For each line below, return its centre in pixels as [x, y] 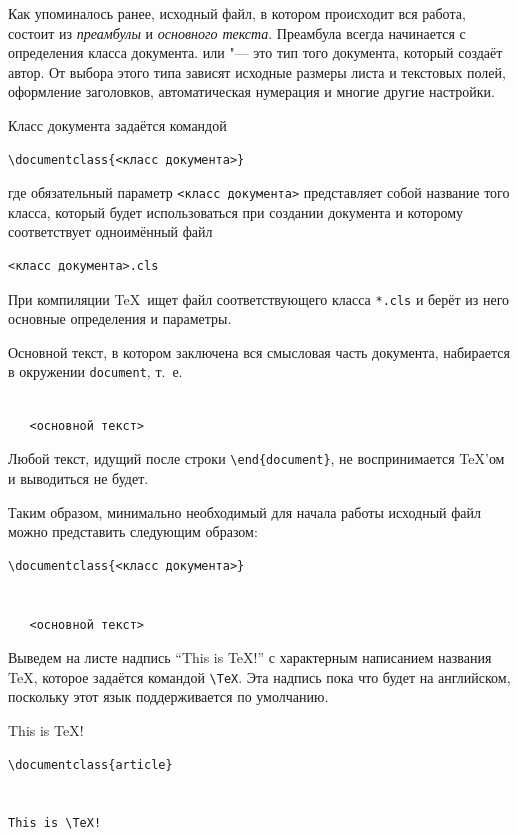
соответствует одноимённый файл [110, 231]
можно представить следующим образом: [133, 531]
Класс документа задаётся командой [117, 124]
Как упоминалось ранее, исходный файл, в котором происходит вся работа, [237, 13]
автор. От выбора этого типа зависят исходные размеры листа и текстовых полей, [257, 71]
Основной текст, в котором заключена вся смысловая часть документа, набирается [259, 351]
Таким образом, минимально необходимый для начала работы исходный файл [244, 511]
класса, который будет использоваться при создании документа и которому [235, 211]
